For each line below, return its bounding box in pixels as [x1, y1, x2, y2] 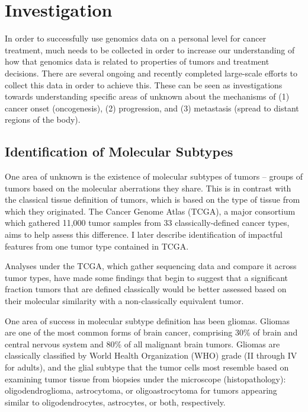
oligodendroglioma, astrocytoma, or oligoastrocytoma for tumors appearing [5, 384, 277, 397]
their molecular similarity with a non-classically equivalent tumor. [5, 295, 244, 307]
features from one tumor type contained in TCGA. [5, 239, 189, 252]
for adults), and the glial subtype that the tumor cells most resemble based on [5, 360, 289, 373]
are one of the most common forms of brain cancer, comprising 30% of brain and [5, 326, 298, 338]
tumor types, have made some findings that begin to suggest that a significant [5, 271, 288, 283]
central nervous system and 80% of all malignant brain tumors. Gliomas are [5, 337, 280, 350]
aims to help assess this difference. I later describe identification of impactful [5, 228, 283, 241]
